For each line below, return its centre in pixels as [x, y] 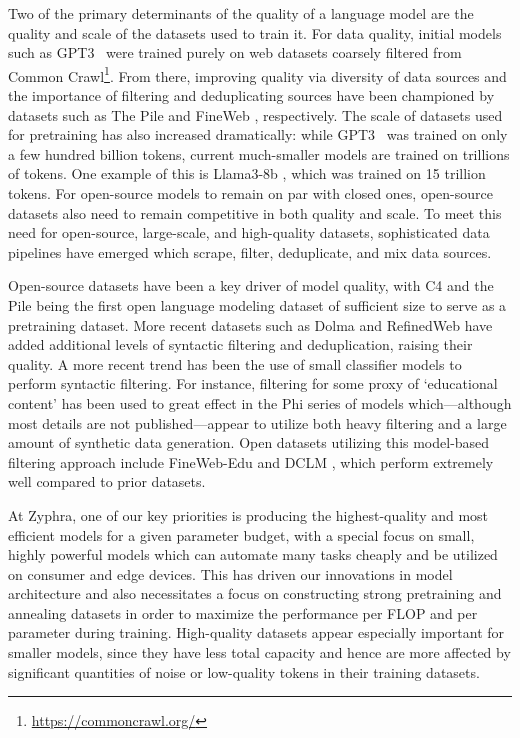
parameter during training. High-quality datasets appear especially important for [256, 632]
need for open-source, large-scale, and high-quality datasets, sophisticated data [249, 232]
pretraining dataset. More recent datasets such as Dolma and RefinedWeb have [250, 324]
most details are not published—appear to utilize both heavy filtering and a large [257, 422]
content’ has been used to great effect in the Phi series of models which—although [260, 402]
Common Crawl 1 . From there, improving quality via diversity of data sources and [257, 74]
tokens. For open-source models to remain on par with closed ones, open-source [250, 193]
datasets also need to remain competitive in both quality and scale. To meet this [255, 212]
